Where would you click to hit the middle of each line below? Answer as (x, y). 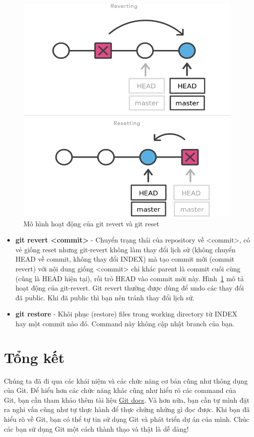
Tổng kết (34, 357)
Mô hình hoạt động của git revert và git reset (91, 223)
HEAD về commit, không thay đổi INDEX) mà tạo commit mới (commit (125, 259)
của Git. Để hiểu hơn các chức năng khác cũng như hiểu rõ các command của (120, 390)
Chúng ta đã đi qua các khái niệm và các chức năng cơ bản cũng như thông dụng (126, 380)
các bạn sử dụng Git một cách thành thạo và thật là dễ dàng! (96, 428)
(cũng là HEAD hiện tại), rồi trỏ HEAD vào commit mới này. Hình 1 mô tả (129, 278)
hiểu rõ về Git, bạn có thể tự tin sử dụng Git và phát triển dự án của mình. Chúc (127, 419)
